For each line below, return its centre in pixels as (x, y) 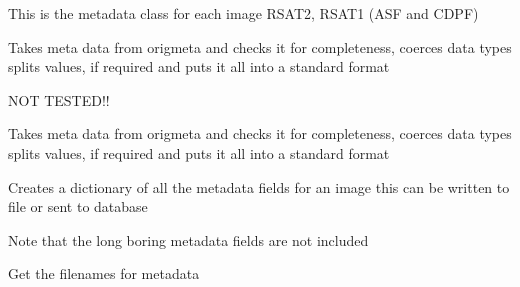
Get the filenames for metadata (104, 273)
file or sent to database (78, 206)
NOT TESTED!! (59, 99)
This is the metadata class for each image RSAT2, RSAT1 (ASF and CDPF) (243, 13)
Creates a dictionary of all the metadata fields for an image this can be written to (259, 186)
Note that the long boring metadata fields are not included (188, 239)
